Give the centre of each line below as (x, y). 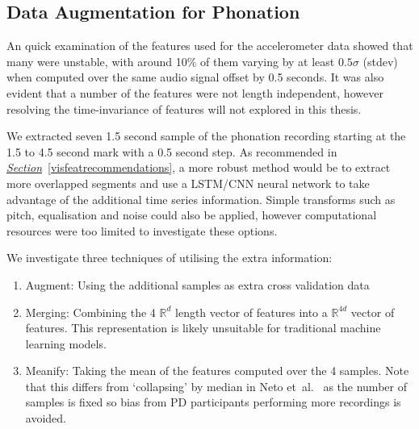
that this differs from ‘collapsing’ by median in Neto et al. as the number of (216, 386)
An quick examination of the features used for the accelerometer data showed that (210, 46)
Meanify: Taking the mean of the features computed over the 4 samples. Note (217, 371)
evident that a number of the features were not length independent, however (195, 92)
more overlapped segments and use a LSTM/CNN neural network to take (188, 183)
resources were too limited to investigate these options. (142, 230)
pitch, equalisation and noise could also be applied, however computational (192, 215)
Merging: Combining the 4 (90, 312)
